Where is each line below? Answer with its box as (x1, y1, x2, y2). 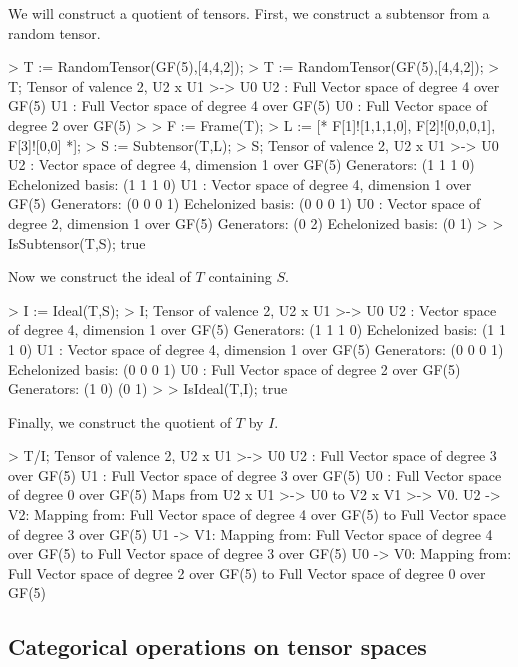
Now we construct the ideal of (8, 266, 191, 287)
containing (208, 266, 272, 287)
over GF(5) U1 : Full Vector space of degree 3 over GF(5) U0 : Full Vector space (8, 464, 502, 485)
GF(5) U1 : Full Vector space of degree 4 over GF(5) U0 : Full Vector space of (8, 95, 488, 116)
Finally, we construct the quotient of (8, 411, 232, 432)
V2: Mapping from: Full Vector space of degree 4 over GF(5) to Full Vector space (8, 504, 507, 525)
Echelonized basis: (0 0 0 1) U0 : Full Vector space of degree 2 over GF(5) (8, 358, 461, 379)
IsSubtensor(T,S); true (8, 232, 146, 253)
